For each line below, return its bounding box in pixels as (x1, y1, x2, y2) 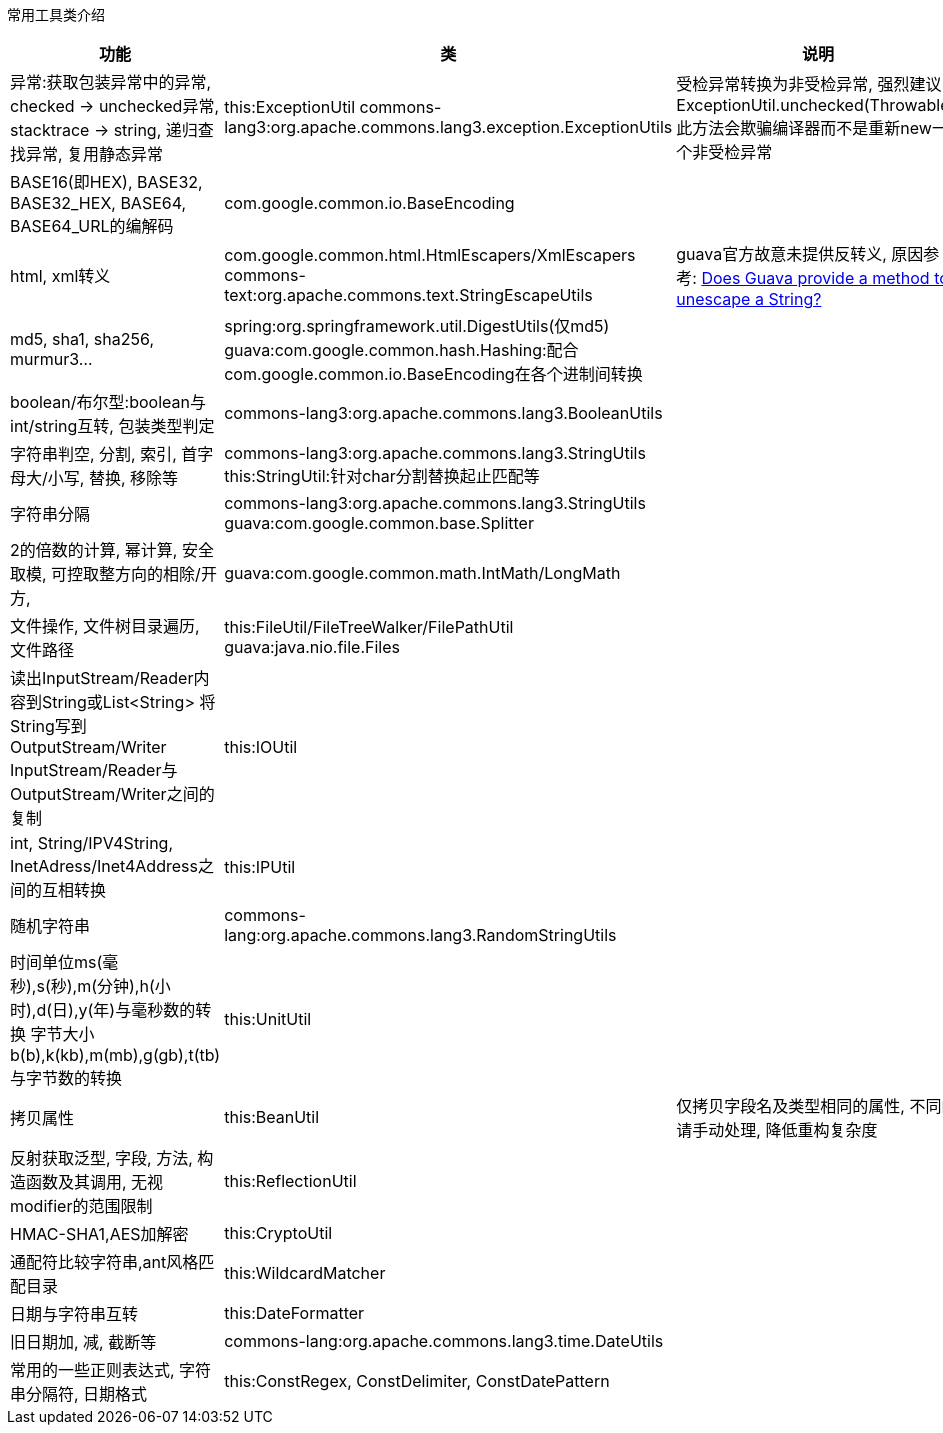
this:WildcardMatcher (224, 1263, 386, 1283)
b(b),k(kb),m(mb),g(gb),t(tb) (10, 1045, 221, 1065)
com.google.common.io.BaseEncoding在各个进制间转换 (224, 364, 643, 384)
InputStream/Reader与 (10, 760, 178, 780)
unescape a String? (676, 289, 822, 309)
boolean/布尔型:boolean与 (10, 392, 206, 412)
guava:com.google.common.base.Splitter (224, 513, 534, 533)
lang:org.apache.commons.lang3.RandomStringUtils (224, 925, 617, 945)
